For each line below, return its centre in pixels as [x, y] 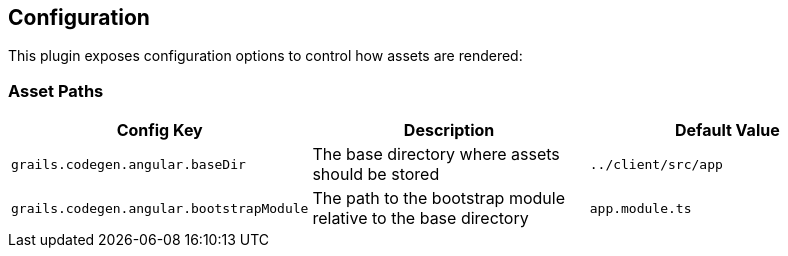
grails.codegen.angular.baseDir [128, 164]
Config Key [159, 130]
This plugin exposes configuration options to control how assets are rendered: [265, 56]
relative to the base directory [420, 218]
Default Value [727, 130]
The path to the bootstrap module [438, 198]
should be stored [376, 174]
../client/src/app [656, 164]
